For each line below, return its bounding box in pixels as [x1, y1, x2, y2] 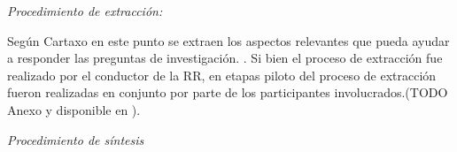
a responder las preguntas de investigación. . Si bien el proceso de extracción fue [7, 49, 443, 67]
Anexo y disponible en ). [7, 100, 141, 118]
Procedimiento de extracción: [7, 2, 163, 19]
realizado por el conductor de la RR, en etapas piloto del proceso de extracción [7, 65, 437, 84]
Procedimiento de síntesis [7, 130, 144, 148]
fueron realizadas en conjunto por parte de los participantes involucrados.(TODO [7, 83, 448, 102]
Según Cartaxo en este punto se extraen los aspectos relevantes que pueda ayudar [7, 31, 450, 49]
